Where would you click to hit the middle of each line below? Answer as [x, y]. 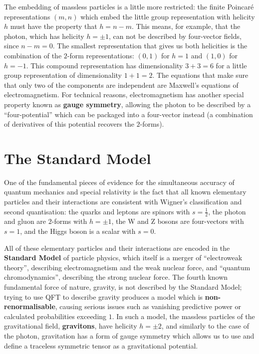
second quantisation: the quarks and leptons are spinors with [97, 211]
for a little [231, 65]
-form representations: [101, 55]
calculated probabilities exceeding [55, 316]
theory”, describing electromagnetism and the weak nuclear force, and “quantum [127, 267]
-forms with [69, 221]
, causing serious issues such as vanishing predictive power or [148, 306]
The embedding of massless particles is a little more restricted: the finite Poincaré [129, 6]
